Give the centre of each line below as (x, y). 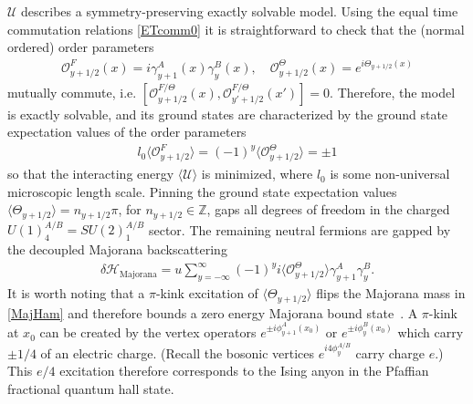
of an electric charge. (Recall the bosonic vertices (178, 352)
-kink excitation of (207, 293)
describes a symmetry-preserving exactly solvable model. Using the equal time (240, 11)
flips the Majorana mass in (391, 293)
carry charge (390, 352)
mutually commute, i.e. (72, 92)
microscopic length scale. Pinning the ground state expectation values (202, 191)
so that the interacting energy (91, 174)
